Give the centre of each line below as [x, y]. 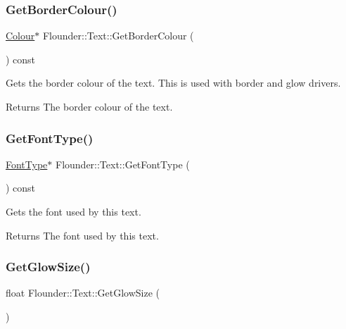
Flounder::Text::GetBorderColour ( [118, 36]
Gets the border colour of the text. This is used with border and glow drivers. [173, 83]
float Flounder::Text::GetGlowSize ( [83, 293]
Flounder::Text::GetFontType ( [122, 164]
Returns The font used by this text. [82, 235]
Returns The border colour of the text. [89, 106]
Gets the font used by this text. [73, 211]
